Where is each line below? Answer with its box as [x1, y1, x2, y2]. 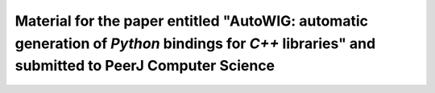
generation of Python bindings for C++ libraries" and [14, 34, 376, 52]
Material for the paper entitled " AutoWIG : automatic [14, 12, 368, 30]
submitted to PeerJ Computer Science [14, 57, 275, 75]
